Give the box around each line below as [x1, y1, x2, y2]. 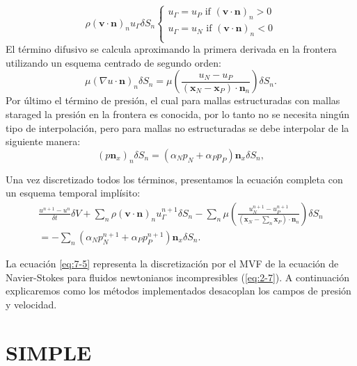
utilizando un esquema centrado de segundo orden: [6, 55, 221, 69]
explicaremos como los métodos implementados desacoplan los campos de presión [6, 283, 351, 298]
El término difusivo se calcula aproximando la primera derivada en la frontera [6, 42, 337, 56]
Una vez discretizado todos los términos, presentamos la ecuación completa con [6, 172, 343, 186]
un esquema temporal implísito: [6, 185, 141, 200]
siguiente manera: [6, 134, 81, 149]
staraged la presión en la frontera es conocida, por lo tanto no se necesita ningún [6, 106, 350, 121]
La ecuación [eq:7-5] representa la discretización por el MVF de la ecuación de [6, 256, 339, 270]
